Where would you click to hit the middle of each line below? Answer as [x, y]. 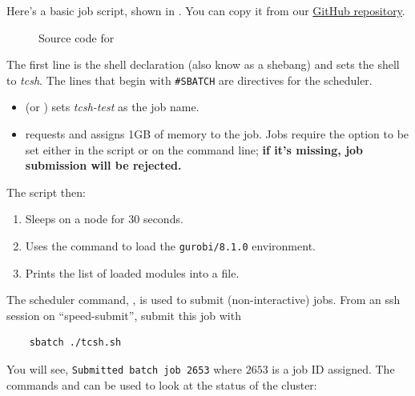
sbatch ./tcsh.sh [75, 343]
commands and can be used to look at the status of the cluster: [162, 384]
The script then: [46, 192]
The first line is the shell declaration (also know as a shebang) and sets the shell [203, 64]
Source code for [77, 37]
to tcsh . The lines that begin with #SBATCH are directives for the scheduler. [189, 80]
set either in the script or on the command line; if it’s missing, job [194, 149]
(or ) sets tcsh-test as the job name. [112, 107]
